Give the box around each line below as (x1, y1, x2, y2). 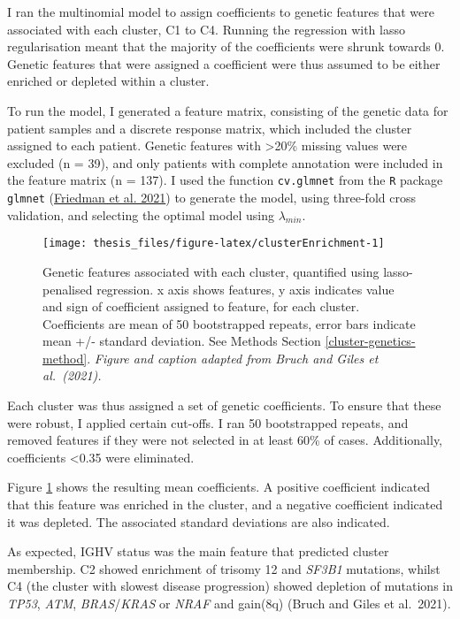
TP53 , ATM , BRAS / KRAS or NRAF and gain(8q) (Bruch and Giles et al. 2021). (7, 594, 451, 612)
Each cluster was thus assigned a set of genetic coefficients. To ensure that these (7, 396, 441, 415)
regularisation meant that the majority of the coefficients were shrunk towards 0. (7, 37, 445, 56)
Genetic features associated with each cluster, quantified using (42, 262, 379, 280)
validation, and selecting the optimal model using (7, 205, 274, 224)
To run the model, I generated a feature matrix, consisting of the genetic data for (7, 101, 448, 119)
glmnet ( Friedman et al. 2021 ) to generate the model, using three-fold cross (7, 188, 416, 206)
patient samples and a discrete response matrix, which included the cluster (7, 118, 412, 137)
